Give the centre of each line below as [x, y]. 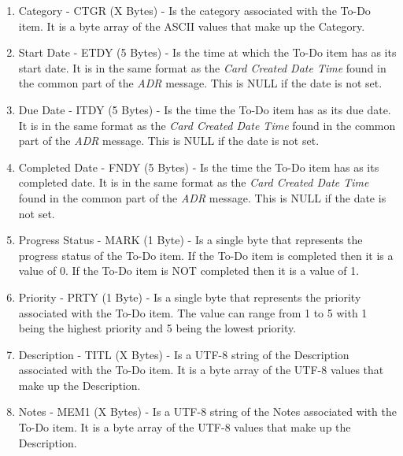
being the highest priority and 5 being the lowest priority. [157, 328]
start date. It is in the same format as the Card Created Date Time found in [202, 67]
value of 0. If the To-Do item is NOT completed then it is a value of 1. [189, 271]
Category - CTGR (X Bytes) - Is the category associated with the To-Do [194, 10]
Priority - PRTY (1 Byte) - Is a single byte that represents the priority [190, 297]
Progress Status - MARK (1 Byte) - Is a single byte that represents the [190, 240]
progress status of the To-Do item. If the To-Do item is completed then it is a [206, 255]
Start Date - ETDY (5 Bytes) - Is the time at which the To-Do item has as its [207, 52]
